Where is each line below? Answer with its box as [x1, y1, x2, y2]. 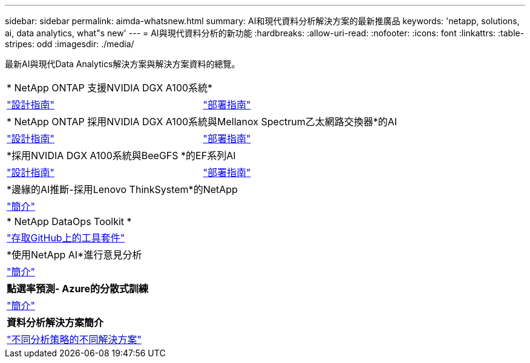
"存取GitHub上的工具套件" [7, 232, 125, 244]
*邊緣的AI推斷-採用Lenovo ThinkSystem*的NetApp [7, 183, 238, 195]
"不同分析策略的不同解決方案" [7, 333, 142, 345]
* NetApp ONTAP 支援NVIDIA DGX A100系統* [7, 82, 213, 94]
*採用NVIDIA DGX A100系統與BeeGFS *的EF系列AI [7, 149, 236, 162]
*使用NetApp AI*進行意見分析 [7, 249, 142, 261]
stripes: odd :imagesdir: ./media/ [5, 39, 134, 49]
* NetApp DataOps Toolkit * [7, 215, 132, 227]
